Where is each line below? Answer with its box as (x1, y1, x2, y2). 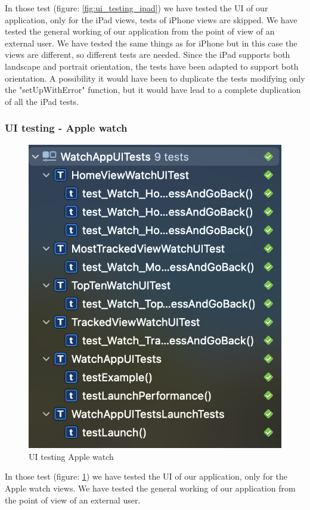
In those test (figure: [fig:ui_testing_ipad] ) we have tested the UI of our (5, 2, 268, 14)
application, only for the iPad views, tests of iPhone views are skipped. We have (5, 13, 297, 26)
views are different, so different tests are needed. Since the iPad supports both (5, 48, 290, 61)
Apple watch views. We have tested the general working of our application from (5, 481, 296, 494)
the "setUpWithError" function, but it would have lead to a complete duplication (5, 83, 301, 96)
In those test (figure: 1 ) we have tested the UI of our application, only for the (5, 470, 288, 483)
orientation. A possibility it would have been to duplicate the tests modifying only (5, 71, 305, 84)
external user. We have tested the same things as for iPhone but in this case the (5, 36, 297, 49)
